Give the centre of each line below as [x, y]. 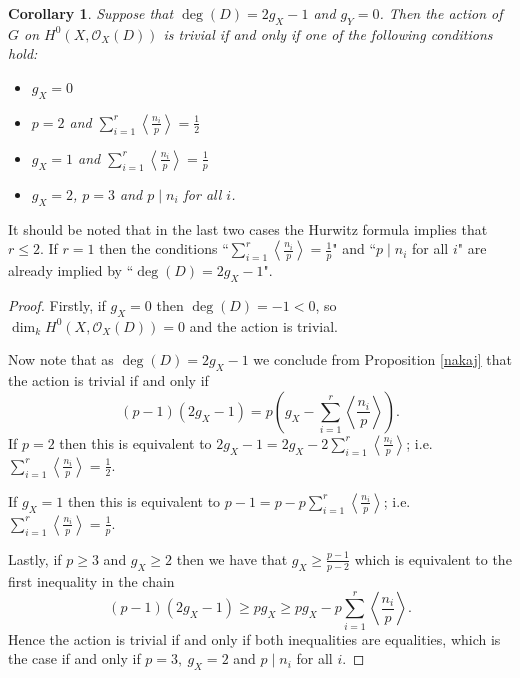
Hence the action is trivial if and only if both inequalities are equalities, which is [254, 638]
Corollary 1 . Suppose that [91, 13]
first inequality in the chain [91, 580]
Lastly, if [35, 558]
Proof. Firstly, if [57, 304]
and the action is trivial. [263, 325]
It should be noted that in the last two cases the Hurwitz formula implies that [248, 228]
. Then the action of [441, 13]
